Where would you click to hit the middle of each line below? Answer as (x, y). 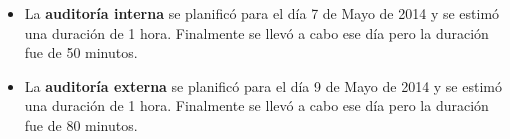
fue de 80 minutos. (81, 124)
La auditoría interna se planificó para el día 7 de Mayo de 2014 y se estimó (262, 13)
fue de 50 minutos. (81, 52)
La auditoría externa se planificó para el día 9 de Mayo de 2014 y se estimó (263, 85)
